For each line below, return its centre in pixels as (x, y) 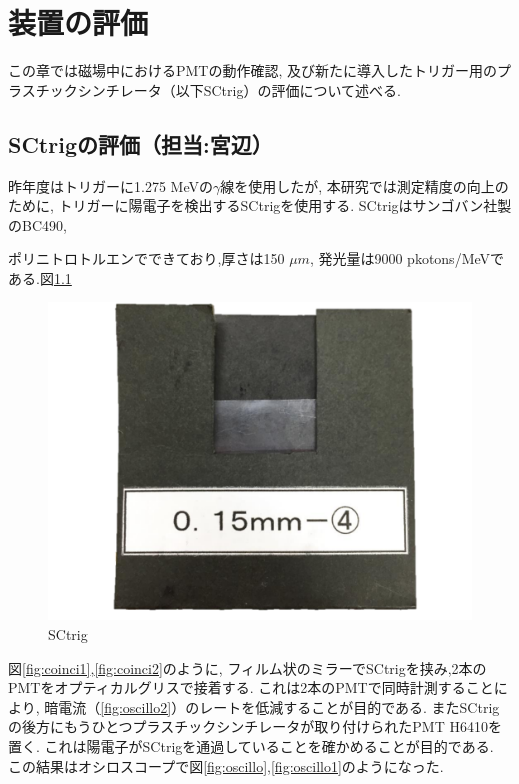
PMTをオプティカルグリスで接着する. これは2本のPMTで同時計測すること (251, 687)
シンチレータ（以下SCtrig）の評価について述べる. (239, 89)
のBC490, (37, 224)
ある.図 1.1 (40, 277)
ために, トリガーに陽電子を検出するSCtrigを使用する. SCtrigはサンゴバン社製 (260, 205)
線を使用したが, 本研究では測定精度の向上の (364, 185)
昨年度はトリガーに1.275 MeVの (110, 185)
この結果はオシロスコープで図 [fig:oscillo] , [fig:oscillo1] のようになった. (226, 765)
